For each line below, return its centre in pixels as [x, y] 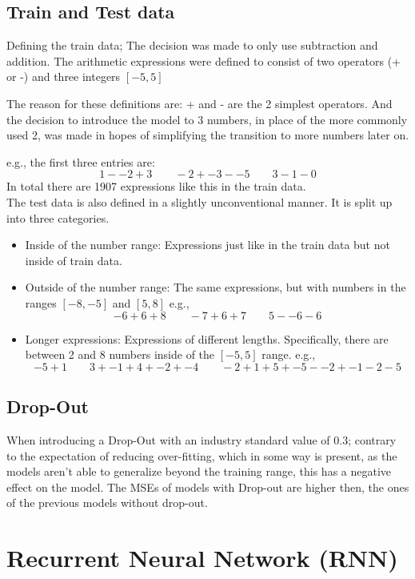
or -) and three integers [64, 76]
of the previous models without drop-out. [107, 503]
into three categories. [58, 217]
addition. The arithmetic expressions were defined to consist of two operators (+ [204, 60]
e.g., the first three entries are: [81, 161]
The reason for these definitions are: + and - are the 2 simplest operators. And [200, 103]
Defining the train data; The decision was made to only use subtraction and [192, 45]
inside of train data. [74, 260]
